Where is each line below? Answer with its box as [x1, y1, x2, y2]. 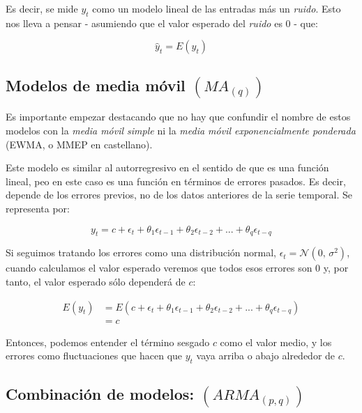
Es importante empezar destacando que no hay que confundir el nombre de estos [6, 109, 351, 124]
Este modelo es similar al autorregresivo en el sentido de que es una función [6, 160, 329, 175]
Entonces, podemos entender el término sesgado [6, 334, 210, 349]
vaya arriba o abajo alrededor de [196, 348, 335, 363]
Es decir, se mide [6, 1, 78, 15]
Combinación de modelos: [6, 383, 195, 405]
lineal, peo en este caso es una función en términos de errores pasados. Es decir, [6, 173, 346, 188]
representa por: [6, 201, 70, 216]
